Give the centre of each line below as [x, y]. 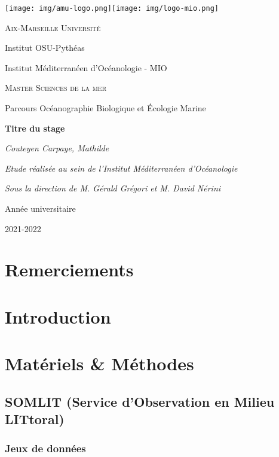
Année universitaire [40, 208]
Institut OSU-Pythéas [45, 48]
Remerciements [69, 269]
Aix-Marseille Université [53, 27]
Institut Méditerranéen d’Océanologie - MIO [86, 67]
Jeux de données [45, 448]
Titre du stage [35, 128]
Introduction [58, 316]
